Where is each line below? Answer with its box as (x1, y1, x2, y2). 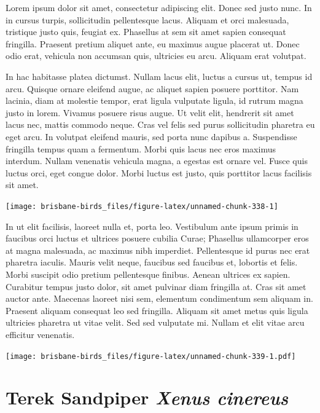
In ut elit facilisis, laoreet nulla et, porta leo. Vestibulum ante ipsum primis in (6, 219, 299, 232)
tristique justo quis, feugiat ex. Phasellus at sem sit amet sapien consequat (6, 25, 286, 38)
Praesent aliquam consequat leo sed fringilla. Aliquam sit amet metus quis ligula (6, 304, 308, 317)
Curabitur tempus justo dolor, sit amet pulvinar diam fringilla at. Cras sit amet (6, 280, 306, 293)
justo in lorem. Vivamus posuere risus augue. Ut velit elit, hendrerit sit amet (6, 106, 294, 119)
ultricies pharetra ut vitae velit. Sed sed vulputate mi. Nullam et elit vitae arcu (6, 316, 305, 329)
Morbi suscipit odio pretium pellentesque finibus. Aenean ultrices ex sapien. (6, 267, 291, 280)
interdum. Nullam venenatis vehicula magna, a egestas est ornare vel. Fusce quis (6, 154, 308, 167)
